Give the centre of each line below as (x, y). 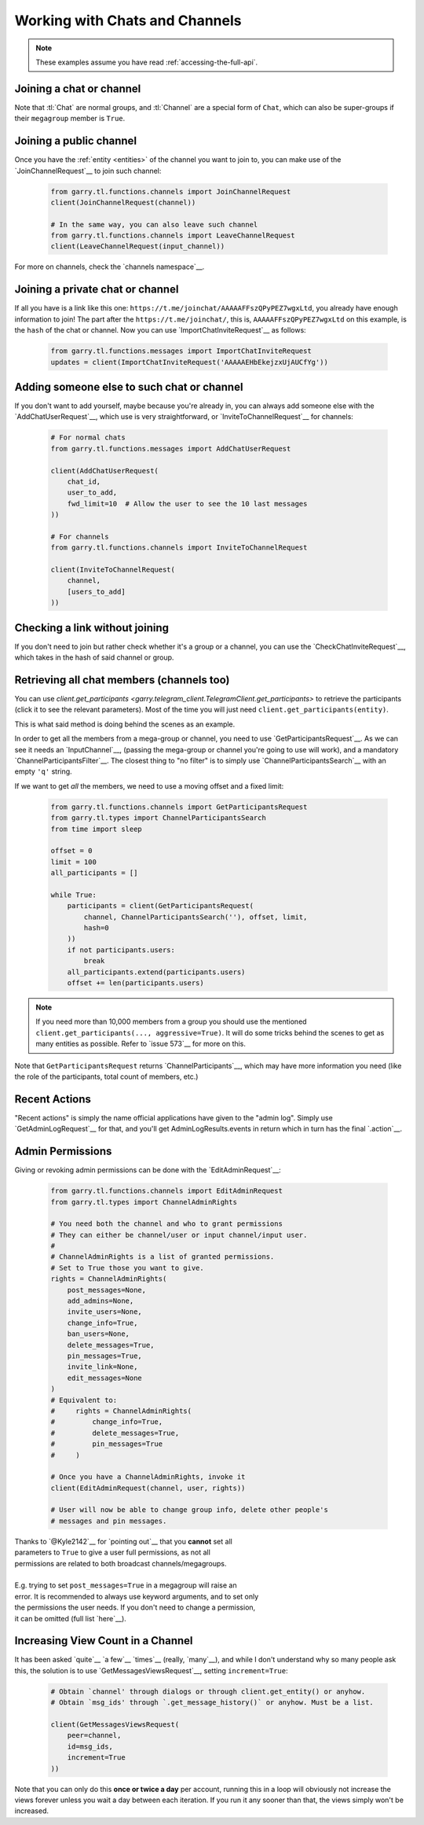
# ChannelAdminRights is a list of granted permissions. (163, 1257)
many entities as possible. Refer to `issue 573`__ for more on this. (141, 1044)
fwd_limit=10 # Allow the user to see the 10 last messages (187, 504)
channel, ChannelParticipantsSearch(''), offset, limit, (196, 917)
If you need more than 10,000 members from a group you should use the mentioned (171, 1021)
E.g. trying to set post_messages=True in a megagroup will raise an (126, 1585)
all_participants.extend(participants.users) (156, 972)
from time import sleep (97, 829)
